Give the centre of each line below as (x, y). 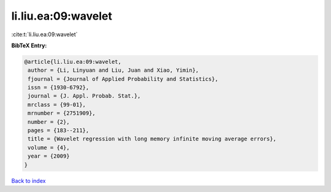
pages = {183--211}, (59, 131)
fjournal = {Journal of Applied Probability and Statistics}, (123, 79)
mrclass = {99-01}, (57, 105)
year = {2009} (49, 156)
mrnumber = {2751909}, (62, 113)
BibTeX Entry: (29, 45)
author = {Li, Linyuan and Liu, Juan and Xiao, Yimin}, (113, 70)
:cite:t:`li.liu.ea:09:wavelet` (44, 34)
